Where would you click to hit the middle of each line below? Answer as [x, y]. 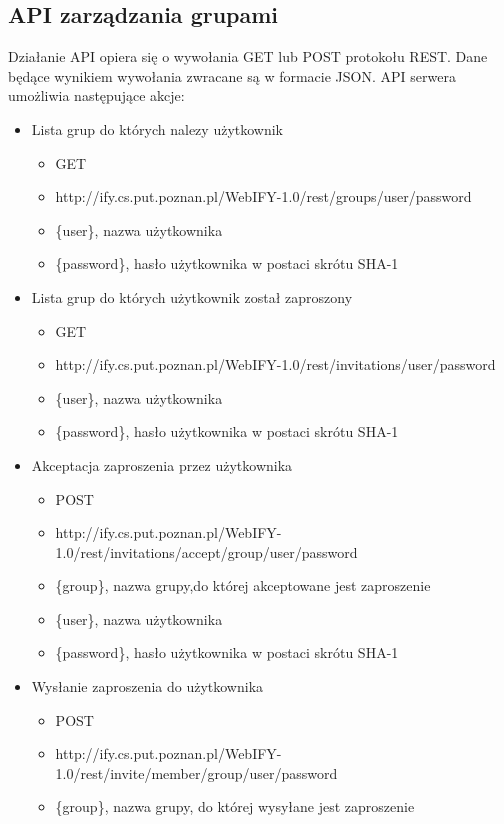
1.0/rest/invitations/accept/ [141, 551]
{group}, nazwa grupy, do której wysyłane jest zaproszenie [235, 806]
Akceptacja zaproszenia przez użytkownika [162, 464]
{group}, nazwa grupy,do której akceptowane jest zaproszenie [243, 585]
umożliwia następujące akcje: [96, 95]
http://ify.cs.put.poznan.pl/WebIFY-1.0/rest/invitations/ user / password [275, 364]
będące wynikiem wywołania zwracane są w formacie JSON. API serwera [232, 75]
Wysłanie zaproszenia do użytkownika [147, 686]
